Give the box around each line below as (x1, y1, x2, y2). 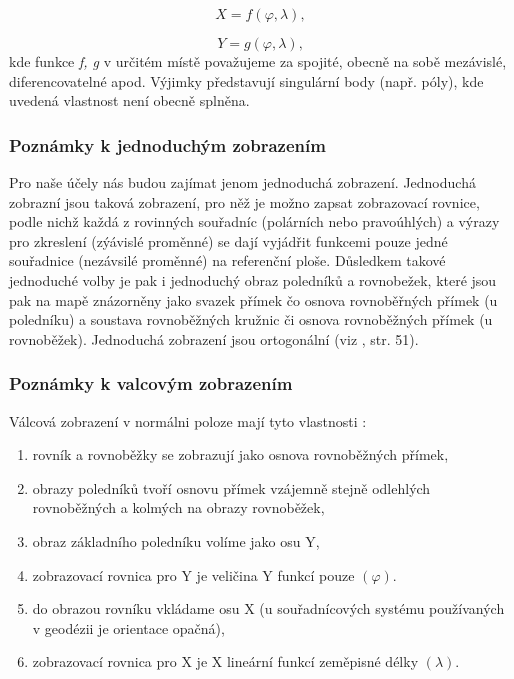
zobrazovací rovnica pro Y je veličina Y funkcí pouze (32, 564, 355, 585)
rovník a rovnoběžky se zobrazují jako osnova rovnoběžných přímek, (32, 444, 449, 465)
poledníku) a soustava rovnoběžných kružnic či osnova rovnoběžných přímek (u (9, 309, 493, 330)
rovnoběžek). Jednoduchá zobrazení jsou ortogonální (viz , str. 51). (9, 328, 419, 349)
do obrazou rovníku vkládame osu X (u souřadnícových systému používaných (32, 598, 505, 619)
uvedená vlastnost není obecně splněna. (9, 90, 250, 111)
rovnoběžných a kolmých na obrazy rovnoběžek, (32, 497, 325, 518)
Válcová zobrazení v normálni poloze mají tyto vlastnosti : (9, 410, 367, 431)
